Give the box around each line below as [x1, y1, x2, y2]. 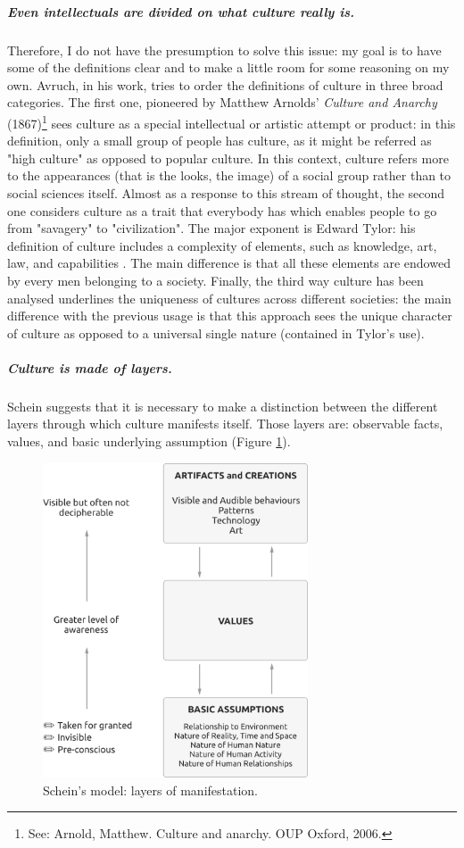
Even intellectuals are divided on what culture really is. [7, 2, 355, 21]
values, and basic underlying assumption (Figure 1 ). [7, 432, 291, 451]
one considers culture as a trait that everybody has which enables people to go [7, 201, 437, 220]
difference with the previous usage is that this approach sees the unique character [7, 306, 452, 325]
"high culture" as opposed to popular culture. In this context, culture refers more [7, 148, 449, 167]
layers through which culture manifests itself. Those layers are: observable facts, [7, 414, 443, 433]
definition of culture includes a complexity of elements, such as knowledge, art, [7, 236, 437, 254]
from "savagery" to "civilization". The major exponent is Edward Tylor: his [7, 219, 416, 237]
